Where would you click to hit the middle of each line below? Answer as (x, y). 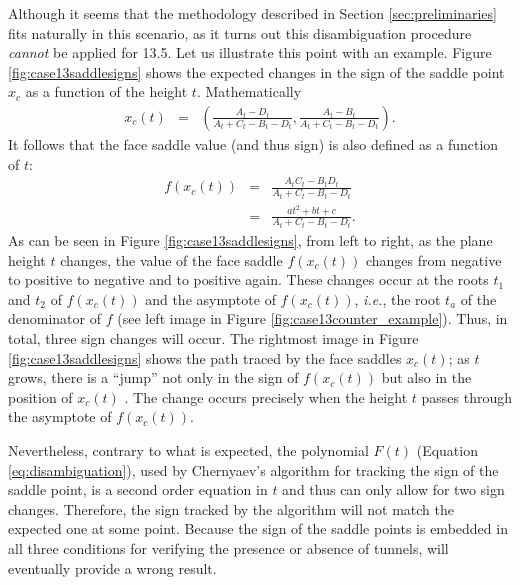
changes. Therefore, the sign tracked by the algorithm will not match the (231, 508)
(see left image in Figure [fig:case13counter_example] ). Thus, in (312, 318)
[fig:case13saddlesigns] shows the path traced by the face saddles (205, 357)
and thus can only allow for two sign (393, 489)
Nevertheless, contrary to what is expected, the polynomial (188, 449)
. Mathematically (249, 91)
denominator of (55, 318)
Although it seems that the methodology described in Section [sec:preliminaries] (252, 13)
